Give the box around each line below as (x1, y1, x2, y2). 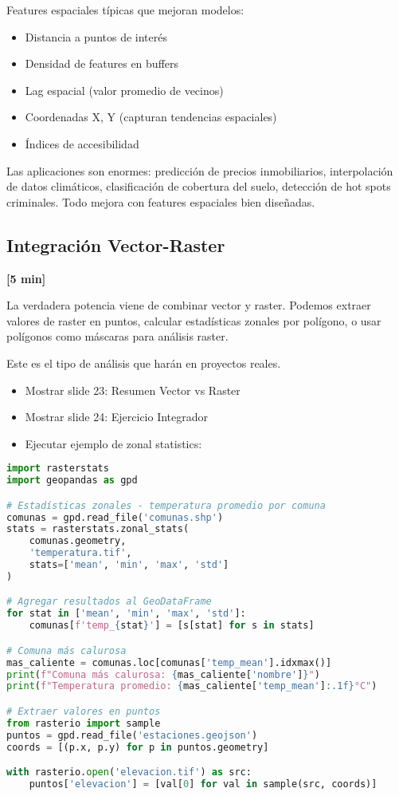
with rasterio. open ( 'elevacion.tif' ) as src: (6, 766, 252, 778)
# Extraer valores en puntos (6, 705, 161, 717)
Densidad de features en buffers (25, 55, 179, 72)
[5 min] (6, 270, 46, 286)
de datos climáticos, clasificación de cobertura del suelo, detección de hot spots (6, 178, 391, 195)
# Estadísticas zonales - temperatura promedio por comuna (6, 499, 326, 511)
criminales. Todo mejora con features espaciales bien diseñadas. (6, 193, 315, 210)
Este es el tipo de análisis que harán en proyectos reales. (6, 354, 281, 371)
